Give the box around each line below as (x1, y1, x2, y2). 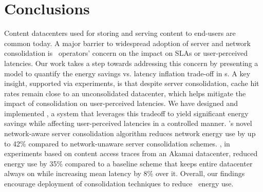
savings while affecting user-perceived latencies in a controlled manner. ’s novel (4, 118, 252, 129)
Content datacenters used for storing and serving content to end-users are (4, 28, 236, 38)
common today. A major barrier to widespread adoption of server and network (4, 37, 251, 48)
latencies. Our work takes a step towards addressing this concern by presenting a (4, 57, 258, 68)
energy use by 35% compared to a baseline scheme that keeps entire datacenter (4, 158, 253, 168)
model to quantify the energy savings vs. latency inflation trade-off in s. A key (4, 68, 251, 78)
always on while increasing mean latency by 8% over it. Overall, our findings (4, 168, 245, 179)
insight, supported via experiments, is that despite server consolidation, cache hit (4, 78, 259, 89)
